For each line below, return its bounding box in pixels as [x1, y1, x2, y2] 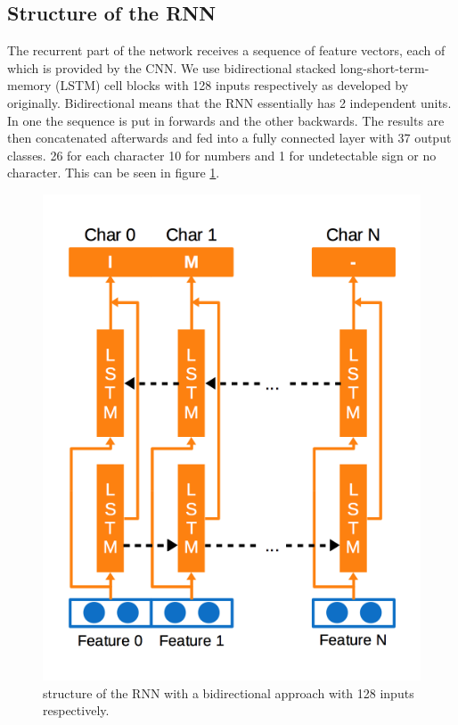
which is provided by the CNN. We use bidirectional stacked [7, 58, 336, 77]
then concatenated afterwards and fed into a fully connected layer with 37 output [7, 128, 452, 147]
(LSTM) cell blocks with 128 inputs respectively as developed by [55, 76, 409, 95]
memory [7, 76, 52, 95]
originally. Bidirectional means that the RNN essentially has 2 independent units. [7, 93, 452, 111]
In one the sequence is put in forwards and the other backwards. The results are [7, 111, 445, 129]
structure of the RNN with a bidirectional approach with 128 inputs [43, 683, 414, 702]
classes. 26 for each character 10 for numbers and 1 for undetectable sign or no [7, 145, 437, 164]
